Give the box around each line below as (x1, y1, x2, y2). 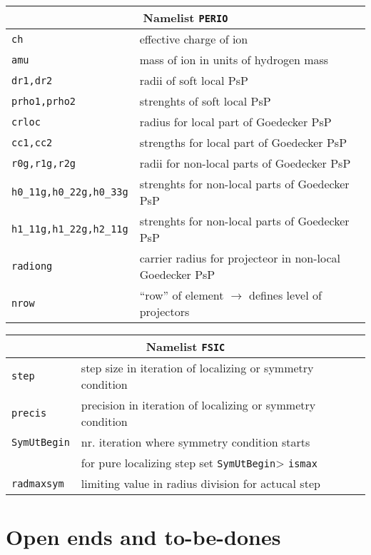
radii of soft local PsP (139, 72, 248, 88)
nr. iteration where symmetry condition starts (81, 434, 310, 450)
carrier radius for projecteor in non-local (139, 250, 341, 266)
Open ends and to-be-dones (6, 522, 281, 551)
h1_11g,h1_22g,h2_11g (11, 223, 128, 235)
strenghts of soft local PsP (139, 93, 271, 109)
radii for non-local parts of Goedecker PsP (139, 155, 351, 171)
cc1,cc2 (11, 136, 53, 148)
